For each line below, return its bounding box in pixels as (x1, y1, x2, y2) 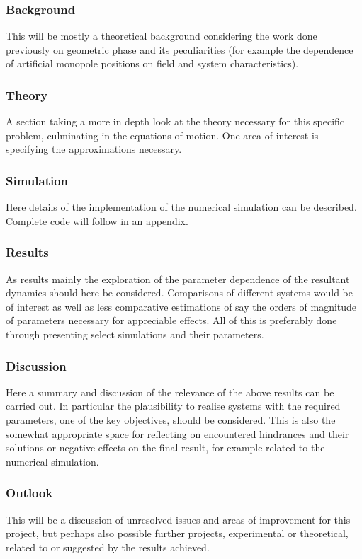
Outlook (6, 484, 53, 502)
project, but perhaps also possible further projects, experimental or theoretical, (6, 526, 349, 541)
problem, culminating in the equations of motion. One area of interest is (6, 127, 319, 142)
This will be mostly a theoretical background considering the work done (6, 28, 317, 43)
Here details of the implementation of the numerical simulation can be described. (6, 200, 357, 214)
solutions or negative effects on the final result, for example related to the (6, 440, 325, 455)
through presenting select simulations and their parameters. (6, 327, 264, 341)
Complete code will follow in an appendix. (6, 213, 188, 228)
